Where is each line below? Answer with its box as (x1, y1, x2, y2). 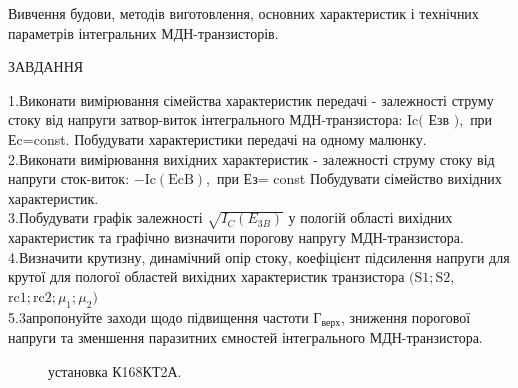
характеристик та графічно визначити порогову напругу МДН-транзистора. (8, 227, 464, 248)
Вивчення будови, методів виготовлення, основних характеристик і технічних (8, 3, 479, 23)
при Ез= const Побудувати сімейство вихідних (216, 168, 502, 189)
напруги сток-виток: (8, 168, 130, 189)
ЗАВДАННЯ (8, 56, 84, 77)
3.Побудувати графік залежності (8, 207, 203, 228)
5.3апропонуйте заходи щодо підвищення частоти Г (8, 306, 322, 327)
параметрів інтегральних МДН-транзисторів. (8, 22, 279, 43)
